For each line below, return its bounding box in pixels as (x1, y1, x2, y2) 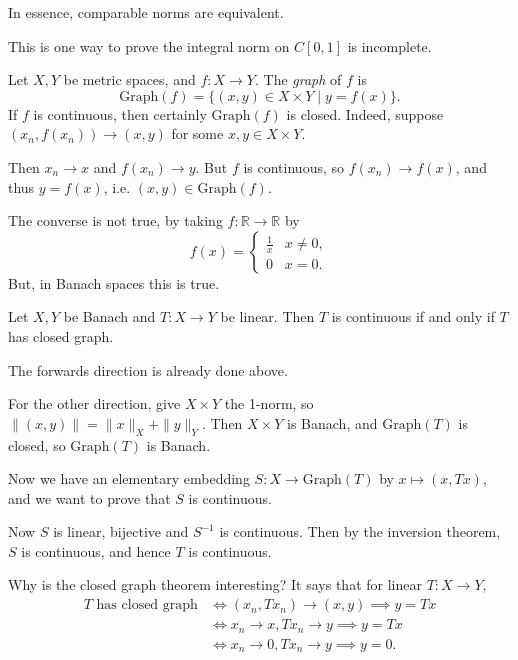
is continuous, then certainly (33, 103, 207, 124)
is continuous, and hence (21, 540, 171, 561)
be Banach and (63, 306, 156, 327)
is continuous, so (243, 156, 345, 177)
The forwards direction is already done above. (8, 359, 288, 380)
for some (171, 123, 224, 144)
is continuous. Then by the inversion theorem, (219, 521, 501, 542)
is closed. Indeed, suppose (286, 103, 444, 124)
